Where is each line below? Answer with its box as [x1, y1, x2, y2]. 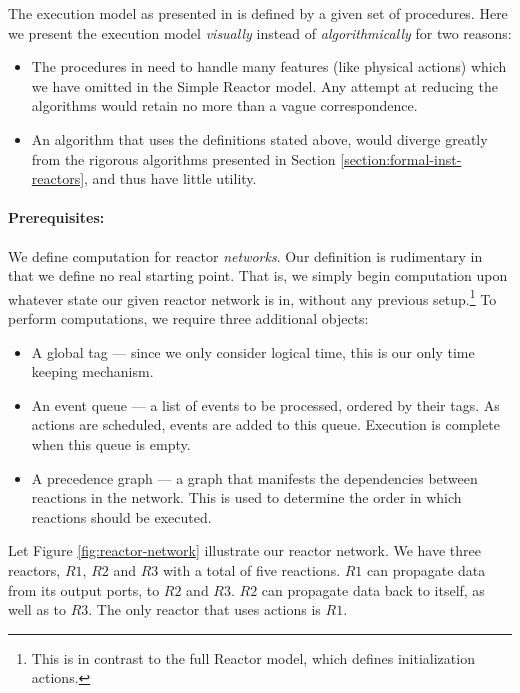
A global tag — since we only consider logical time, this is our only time [31, 341, 475, 362]
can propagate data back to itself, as [261, 579, 485, 600]
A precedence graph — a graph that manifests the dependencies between [31, 467, 478, 488]
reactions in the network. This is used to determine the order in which [31, 487, 462, 508]
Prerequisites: [8, 207, 105, 228]
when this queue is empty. [31, 433, 191, 454]
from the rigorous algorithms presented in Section [31, 148, 336, 169]
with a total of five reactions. [162, 559, 341, 580]
